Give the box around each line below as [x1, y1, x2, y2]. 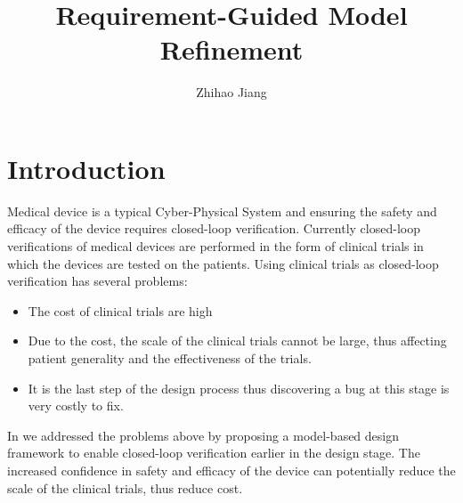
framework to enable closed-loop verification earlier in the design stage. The [7, 443, 420, 462]
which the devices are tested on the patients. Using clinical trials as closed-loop [7, 254, 439, 272]
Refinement [159, 31, 304, 68]
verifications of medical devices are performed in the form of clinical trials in [7, 237, 424, 256]
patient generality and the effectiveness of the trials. [28, 349, 312, 367]
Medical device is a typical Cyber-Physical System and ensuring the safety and [7, 201, 437, 220]
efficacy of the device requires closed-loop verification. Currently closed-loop [7, 219, 420, 238]
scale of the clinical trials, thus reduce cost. [7, 478, 243, 497]
